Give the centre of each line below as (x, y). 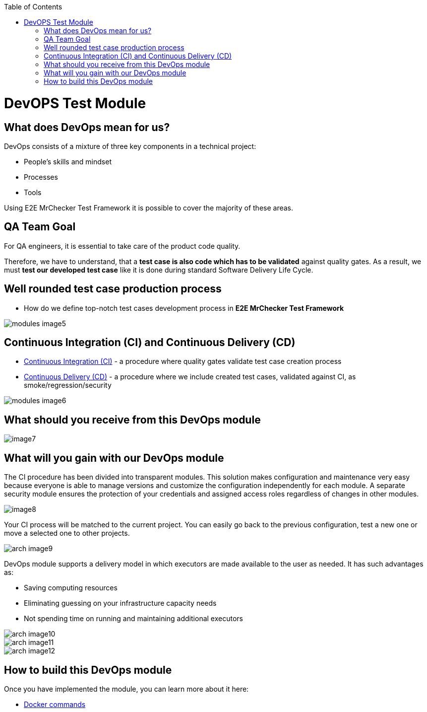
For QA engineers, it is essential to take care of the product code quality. (122, 246)
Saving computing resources (71, 588)
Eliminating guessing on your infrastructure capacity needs (120, 603)
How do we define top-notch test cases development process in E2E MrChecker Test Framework (184, 308)
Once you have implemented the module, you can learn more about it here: (126, 689)
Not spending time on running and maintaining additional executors (133, 619)
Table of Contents (33, 7)
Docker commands (55, 704)
